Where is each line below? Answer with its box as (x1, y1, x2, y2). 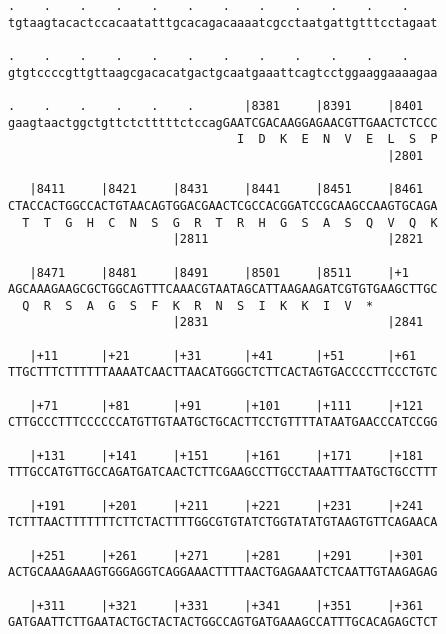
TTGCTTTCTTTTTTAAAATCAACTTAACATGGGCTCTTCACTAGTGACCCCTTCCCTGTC (8, 365, 438, 380)
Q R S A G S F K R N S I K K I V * (22, 298, 374, 313)
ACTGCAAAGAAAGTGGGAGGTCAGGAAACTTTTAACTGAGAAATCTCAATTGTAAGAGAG (8, 565, 438, 580)
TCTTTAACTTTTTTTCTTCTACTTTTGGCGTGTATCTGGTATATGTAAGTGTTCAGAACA (8, 515, 438, 530)
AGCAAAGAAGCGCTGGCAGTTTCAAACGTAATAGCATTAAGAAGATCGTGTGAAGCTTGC (8, 282, 438, 297)
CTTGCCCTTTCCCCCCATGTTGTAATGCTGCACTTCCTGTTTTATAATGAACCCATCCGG (8, 415, 438, 430)
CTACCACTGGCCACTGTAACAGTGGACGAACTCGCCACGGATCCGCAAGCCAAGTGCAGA (8, 198, 438, 213)
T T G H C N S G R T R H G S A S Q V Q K (22, 215, 438, 230)
